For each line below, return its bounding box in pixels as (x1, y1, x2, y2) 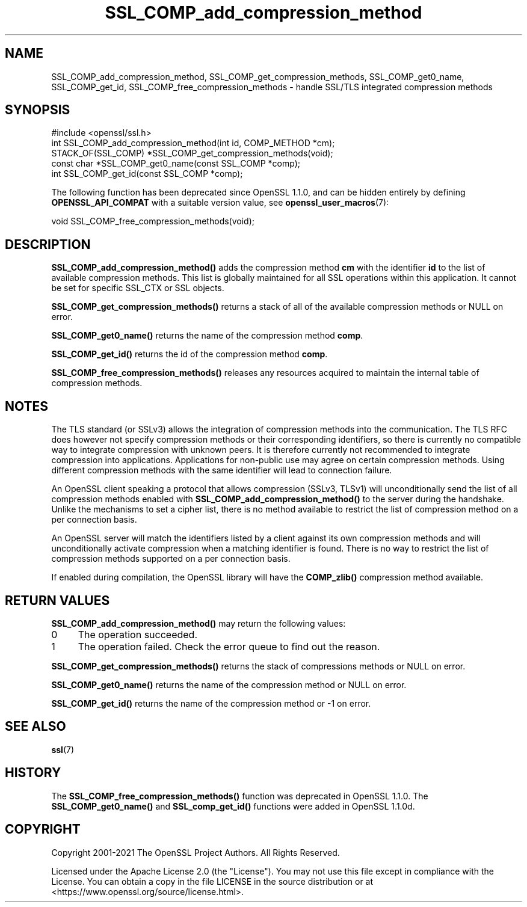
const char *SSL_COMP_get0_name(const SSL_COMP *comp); (51, 158, 300, 169)
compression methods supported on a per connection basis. (51, 553, 291, 564)
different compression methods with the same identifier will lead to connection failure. (51, 465, 392, 476)
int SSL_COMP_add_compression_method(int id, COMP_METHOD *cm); (51, 138, 335, 149)
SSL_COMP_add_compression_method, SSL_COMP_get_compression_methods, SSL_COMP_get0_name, (51, 71, 464, 82)
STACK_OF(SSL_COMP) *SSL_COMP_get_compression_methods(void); (51, 148, 333, 159)
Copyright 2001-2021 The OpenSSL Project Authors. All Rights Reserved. (51, 847, 340, 858)
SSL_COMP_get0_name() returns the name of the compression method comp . (51, 330, 363, 341)
